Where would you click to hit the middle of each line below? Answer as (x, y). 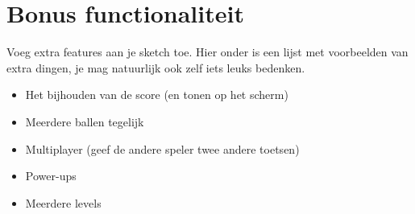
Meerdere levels (63, 202)
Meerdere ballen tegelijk (85, 121)
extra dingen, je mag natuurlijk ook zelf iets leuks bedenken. (156, 67)
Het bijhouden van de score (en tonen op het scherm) (157, 95)
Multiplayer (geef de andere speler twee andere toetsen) (162, 148)
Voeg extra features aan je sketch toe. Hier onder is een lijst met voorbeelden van (207, 52)
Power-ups (51, 176)
